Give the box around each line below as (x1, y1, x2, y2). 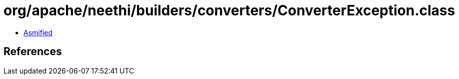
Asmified (23, 28, 53, 37)
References (3, 45, 62, 58)
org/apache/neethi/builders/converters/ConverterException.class (3, 2, 455, 19)
